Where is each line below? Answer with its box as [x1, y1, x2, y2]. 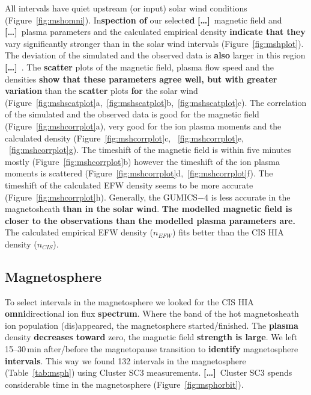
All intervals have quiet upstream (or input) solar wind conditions [5, 2, 247, 14]
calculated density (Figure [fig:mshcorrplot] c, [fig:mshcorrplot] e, [5, 131, 244, 144]
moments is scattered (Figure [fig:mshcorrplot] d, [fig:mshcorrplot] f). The [5, 167, 273, 179]
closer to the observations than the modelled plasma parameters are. [5, 214, 295, 226]
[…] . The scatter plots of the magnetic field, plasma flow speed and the [5, 60, 274, 73]
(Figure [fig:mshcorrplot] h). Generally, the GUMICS [5, 190, 198, 203]
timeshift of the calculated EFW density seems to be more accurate [5, 178, 253, 191]
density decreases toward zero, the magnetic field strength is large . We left [5, 331, 298, 343]
